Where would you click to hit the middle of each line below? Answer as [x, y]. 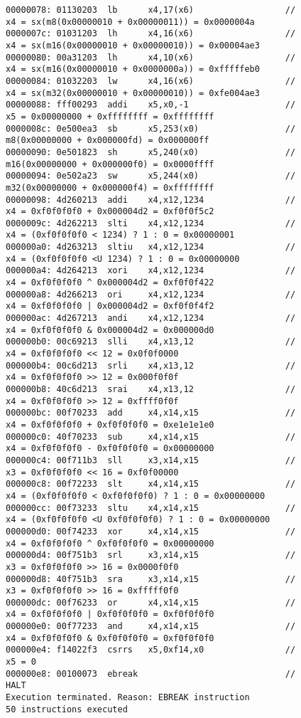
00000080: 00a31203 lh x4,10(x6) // [151, 57]
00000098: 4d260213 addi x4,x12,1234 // [151, 200]
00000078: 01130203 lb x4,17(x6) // [151, 10]
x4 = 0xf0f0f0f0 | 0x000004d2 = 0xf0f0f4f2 [110, 306]
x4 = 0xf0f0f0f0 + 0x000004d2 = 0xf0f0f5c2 [110, 212]
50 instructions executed [67, 709]
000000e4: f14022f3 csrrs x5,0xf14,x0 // [151, 650]
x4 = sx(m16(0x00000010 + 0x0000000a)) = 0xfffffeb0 [133, 69]
